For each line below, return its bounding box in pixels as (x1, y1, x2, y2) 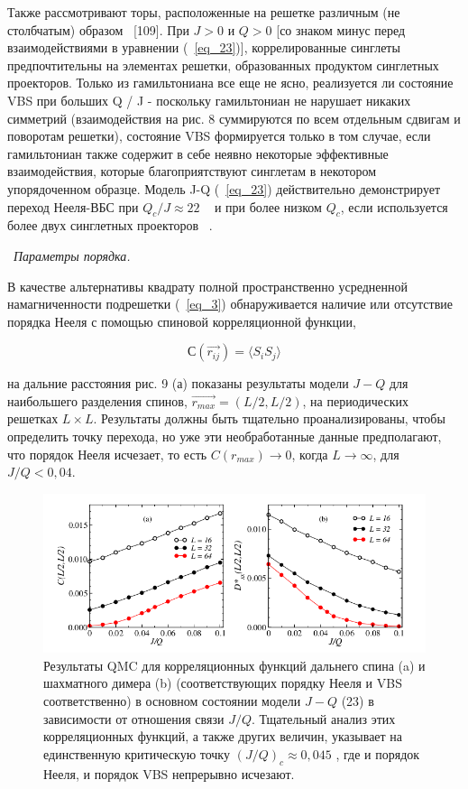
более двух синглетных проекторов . (7, 216, 213, 235)
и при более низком (214, 197, 322, 216)
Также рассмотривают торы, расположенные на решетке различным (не (7, 3, 400, 21)
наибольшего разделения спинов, (7, 391, 188, 410)
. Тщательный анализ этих (251, 709, 396, 728)
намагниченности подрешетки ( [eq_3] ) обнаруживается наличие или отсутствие (7, 294, 453, 313)
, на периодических (302, 391, 408, 410)
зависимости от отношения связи (43, 709, 225, 728)
